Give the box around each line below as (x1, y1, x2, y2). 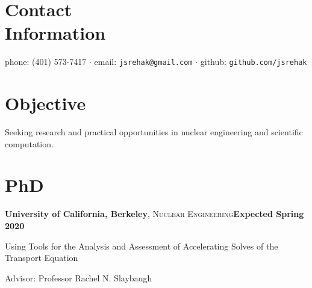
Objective (5, 91, 86, 115)
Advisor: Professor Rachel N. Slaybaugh (5, 271, 152, 284)
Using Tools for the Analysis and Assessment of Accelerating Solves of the (5, 239, 278, 252)
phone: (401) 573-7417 (5, 55, 87, 68)
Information (5, 20, 106, 45)
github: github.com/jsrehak (200, 55, 307, 68)
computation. (5, 137, 54, 150)
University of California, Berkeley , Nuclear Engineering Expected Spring (5, 207, 304, 220)
